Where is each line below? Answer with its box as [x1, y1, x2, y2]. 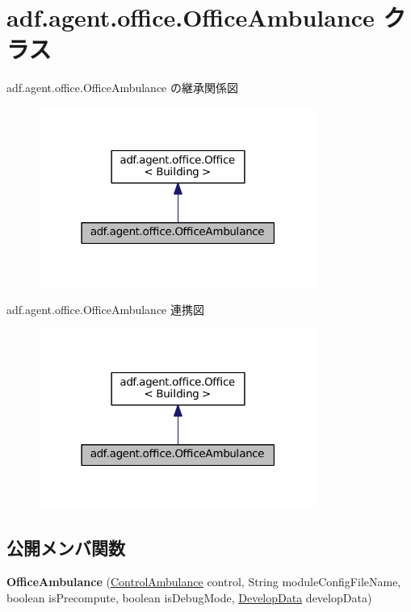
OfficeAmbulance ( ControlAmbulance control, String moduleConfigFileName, [6, 572, 401, 589]
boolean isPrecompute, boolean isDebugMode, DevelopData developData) [6, 589, 372, 606]
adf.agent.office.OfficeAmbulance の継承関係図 [6, 79, 238, 96]
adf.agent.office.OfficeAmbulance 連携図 [6, 301, 204, 318]
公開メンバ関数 [6, 535, 125, 560]
